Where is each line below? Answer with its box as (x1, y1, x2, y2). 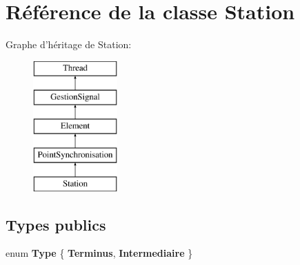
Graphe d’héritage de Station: (6, 37, 132, 52)
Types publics (6, 213, 106, 235)
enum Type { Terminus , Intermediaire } (6, 246, 193, 260)
